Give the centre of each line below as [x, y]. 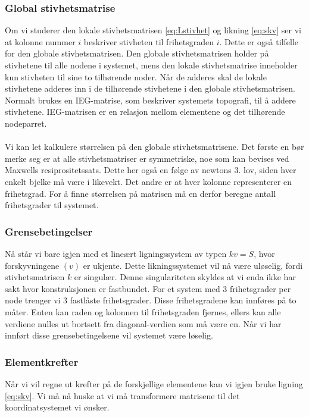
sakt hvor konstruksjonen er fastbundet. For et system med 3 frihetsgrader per [148, 288]
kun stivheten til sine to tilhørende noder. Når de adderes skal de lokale [136, 76]
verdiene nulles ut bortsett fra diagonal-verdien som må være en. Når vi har [143, 323]
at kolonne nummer [40, 41]
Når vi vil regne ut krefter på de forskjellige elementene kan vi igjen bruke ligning [154, 383]
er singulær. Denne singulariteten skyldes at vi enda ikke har [185, 277]
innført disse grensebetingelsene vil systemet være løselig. [109, 335]
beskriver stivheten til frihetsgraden [149, 41]
